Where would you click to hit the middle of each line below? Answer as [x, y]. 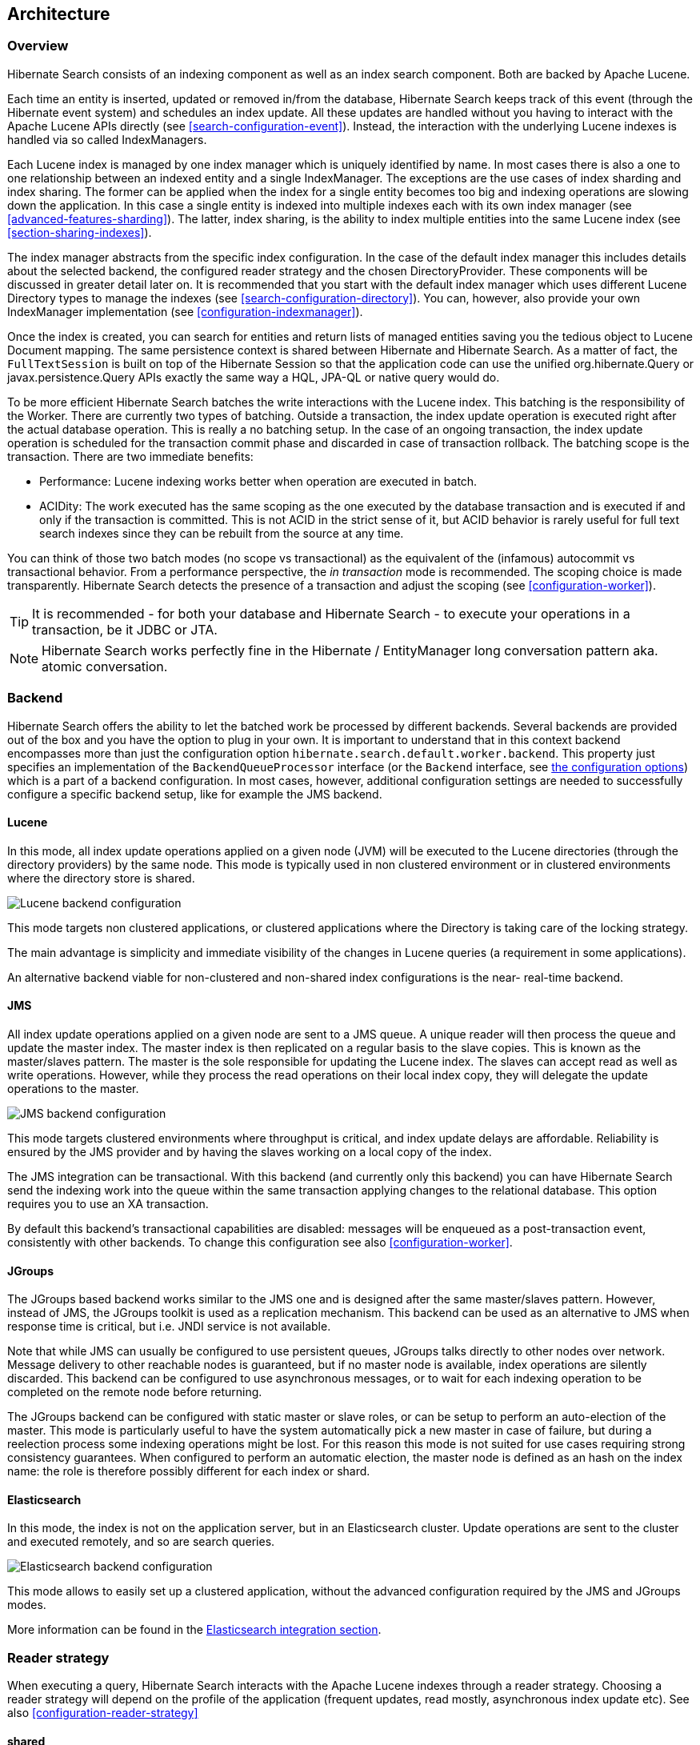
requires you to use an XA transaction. [108, 1203]
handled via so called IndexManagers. [107, 139]
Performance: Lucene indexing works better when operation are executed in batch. [258, 481]
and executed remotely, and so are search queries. [141, 1542]
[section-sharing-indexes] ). [80, 232]
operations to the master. [73, 1088]
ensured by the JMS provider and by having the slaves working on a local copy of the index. [250, 1151]
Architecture [59, 14]
